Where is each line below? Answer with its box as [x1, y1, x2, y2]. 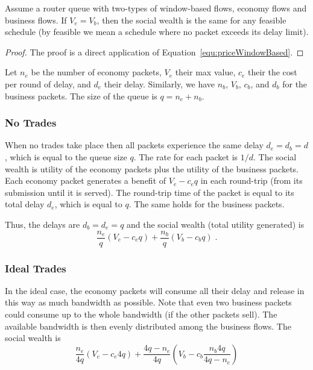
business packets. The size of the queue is [5, 89, 157, 102]
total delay [5, 198, 45, 210]
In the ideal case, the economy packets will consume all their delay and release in [5, 284, 305, 296]
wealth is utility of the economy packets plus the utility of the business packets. [5, 162, 299, 175]
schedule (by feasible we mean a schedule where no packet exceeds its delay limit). [5, 25, 309, 38]
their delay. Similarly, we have [104, 77, 215, 90]
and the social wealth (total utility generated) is [127, 218, 305, 230]
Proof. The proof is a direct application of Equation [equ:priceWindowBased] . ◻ [5, 45, 304, 58]
